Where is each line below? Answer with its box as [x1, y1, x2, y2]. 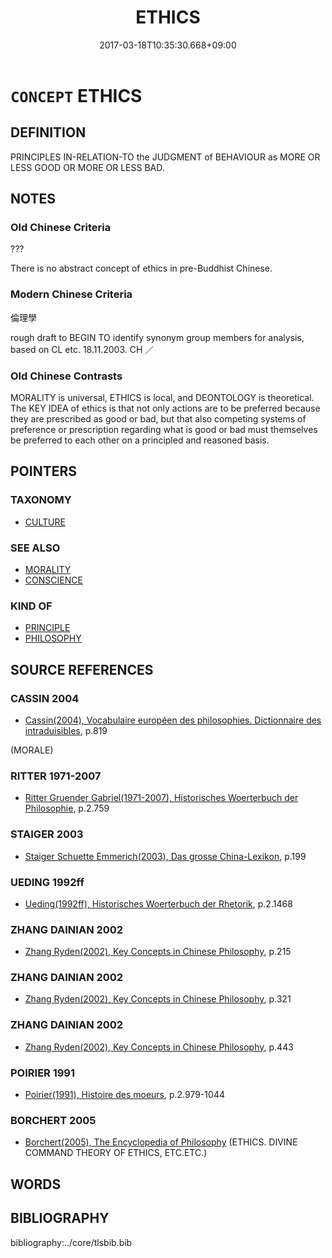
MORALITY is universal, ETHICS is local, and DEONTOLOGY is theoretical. [10, 392, 315, 404]
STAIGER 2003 [10, 827, 84, 841]
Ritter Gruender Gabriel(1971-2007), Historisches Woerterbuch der [24, 792, 299, 804]
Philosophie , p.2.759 [24, 802, 110, 815]
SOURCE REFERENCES [10, 661, 154, 678]
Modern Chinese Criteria [10, 287, 133, 301]
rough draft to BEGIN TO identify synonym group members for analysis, [10, 331, 305, 343]
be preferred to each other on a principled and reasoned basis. [10, 434, 270, 446]
